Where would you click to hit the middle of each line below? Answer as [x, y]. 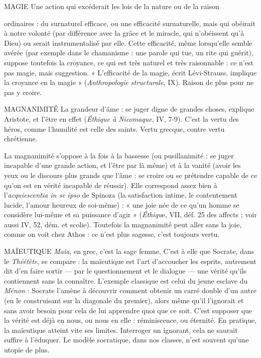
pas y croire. [23, 92]
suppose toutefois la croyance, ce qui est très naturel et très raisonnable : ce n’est [129, 62]
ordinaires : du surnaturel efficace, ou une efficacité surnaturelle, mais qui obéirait [130, 23]
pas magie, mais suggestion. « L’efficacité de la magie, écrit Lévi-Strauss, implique [130, 72]
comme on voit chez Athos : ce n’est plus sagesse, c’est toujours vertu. [112, 234]
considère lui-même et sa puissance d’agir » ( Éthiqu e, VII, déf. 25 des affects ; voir [130, 214]
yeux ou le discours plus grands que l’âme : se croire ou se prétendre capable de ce [130, 175]
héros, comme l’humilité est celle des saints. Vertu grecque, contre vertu [114, 128]
